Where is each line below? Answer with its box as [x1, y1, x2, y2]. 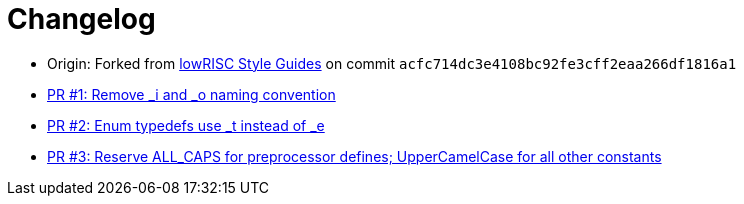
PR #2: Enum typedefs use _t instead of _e [47, 116, 325, 134]
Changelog [7, 2, 156, 36]
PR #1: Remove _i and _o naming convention [47, 85, 336, 103]
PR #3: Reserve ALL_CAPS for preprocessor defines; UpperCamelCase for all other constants [47, 147, 662, 165]
